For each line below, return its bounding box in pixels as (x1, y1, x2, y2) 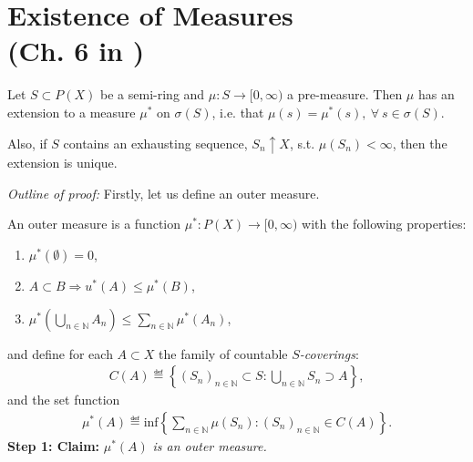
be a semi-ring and (100, 85, 205, 104)
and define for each (7, 344, 113, 363)
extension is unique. (7, 153, 118, 172)
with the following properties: (302, 214, 467, 233)
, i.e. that (211, 102, 264, 121)
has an (417, 85, 455, 104)
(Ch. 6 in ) (7, 32, 145, 69)
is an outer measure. (152, 436, 267, 455)
